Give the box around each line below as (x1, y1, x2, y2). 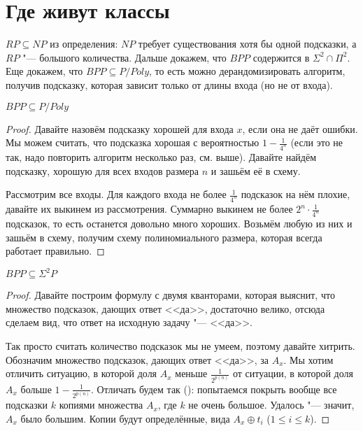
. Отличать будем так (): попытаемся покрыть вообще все (91, 381, 337, 396)
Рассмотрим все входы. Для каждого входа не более (6, 187, 227, 202)
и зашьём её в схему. (211, 163, 301, 178)
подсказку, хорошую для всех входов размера (6, 163, 199, 178)
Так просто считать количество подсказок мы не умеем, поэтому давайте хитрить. (6, 338, 355, 353)
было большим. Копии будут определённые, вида (20, 411, 230, 425)
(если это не (290, 135, 343, 150)
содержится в (252, 50, 310, 64)
